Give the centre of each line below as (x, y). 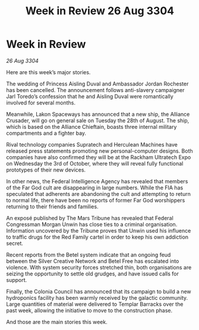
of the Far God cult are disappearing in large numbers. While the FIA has (95, 188)
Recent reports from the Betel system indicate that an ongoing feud (89, 255)
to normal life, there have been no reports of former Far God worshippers (96, 200)
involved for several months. (41, 103)
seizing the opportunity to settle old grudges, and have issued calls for (93, 274)
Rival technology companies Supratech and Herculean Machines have (92, 144)
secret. (15, 243)
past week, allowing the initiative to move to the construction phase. (89, 310)
